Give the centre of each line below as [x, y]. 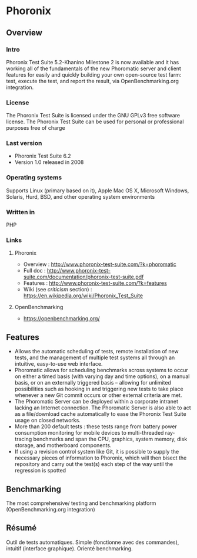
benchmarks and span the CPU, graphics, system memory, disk [110, 439]
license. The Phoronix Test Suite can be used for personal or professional [95, 122]
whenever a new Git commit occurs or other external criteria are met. [98, 395]
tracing [23, 439]
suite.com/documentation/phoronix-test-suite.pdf [84, 277]
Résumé [21, 528]
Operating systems [34, 178]
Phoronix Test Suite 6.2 [43, 156]
